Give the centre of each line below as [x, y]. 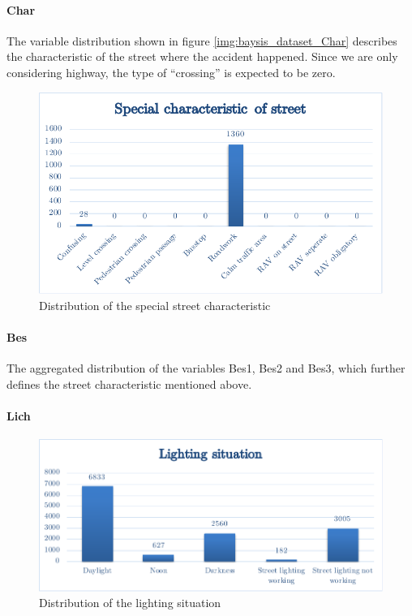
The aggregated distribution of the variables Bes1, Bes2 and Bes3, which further [206, 368]
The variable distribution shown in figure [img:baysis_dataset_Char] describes [202, 40]
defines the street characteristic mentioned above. [129, 384]
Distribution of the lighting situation [130, 603]
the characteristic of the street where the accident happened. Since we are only [202, 56]
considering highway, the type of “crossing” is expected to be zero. [171, 72]
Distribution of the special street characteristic [155, 306]
